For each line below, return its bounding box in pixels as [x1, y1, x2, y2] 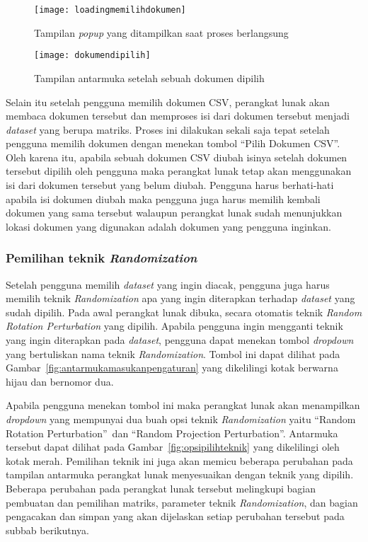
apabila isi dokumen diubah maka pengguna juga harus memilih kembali [6, 191, 321, 206]
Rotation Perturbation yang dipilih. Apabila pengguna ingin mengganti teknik [6, 318, 343, 333]
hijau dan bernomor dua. [6, 374, 114, 388]
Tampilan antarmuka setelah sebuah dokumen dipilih [34, 70, 265, 85]
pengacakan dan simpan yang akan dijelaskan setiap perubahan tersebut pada [6, 509, 345, 524]
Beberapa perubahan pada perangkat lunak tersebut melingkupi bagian [6, 480, 316, 495]
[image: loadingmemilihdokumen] [34, 5, 186, 15]
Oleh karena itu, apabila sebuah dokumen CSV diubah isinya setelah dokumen [6, 149, 347, 164]
